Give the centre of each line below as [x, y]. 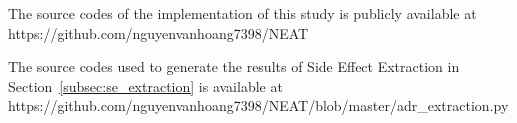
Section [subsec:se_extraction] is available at [145, 85]
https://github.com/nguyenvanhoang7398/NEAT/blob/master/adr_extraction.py [258, 105]
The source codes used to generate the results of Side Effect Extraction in [234, 66]
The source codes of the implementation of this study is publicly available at [242, 13]
